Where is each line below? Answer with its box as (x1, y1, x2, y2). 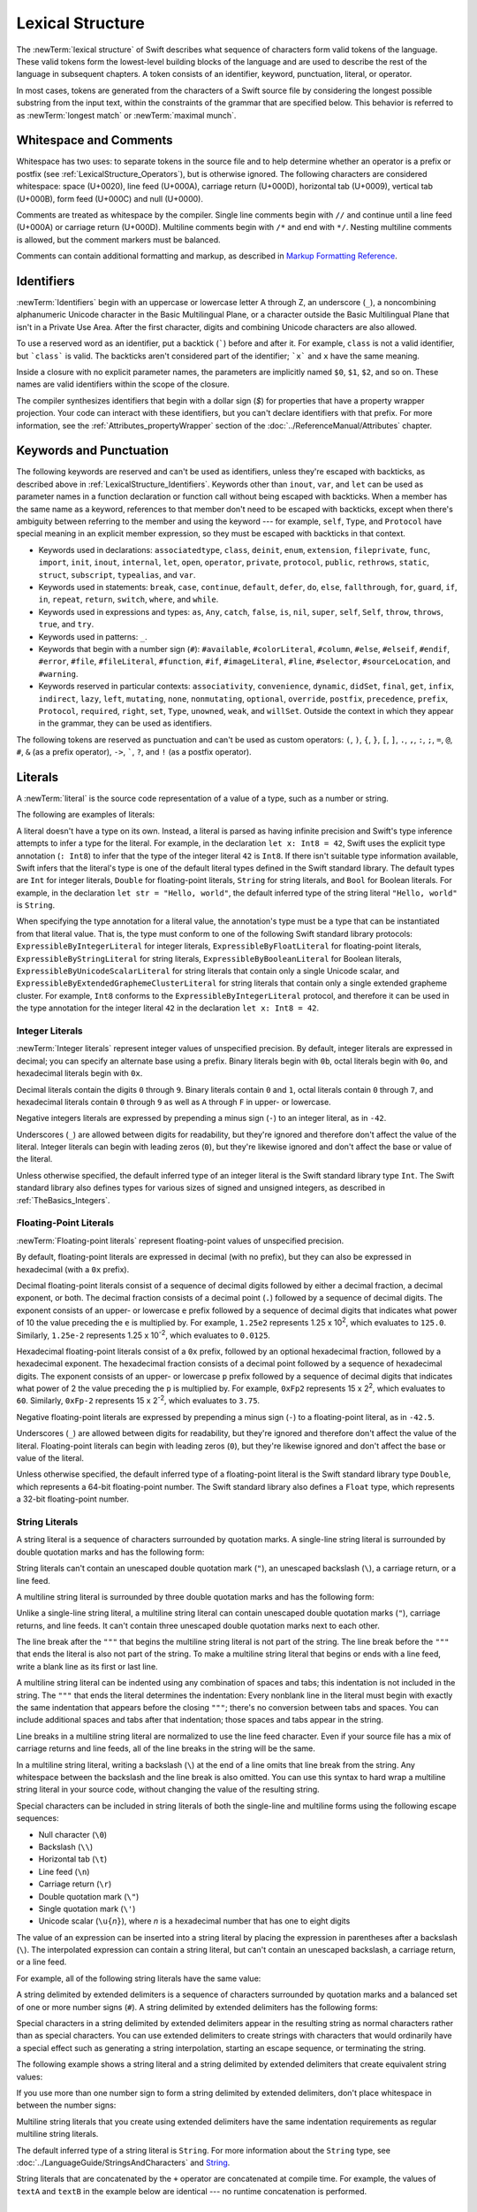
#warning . (38, 668, 79, 679)
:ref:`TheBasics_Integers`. (16, 1194, 110, 1205)
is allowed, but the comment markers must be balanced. (16, 234, 221, 245)
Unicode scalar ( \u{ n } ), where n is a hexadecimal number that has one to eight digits (38, 1916, 351, 1926)
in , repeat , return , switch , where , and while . (38, 594, 219, 605)
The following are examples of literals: (16, 810, 155, 820)
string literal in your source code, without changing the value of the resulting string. (16, 1784, 320, 1795)
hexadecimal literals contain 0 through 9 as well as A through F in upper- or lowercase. (16, 1096, 331, 1107)
